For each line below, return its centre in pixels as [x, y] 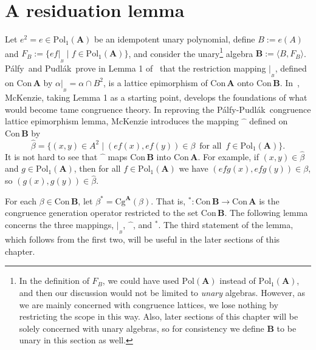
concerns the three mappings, [60, 224]
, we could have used [141, 281]
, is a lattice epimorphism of [156, 82]
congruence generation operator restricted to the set [102, 213]
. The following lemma [266, 213]
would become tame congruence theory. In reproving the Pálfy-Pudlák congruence [158, 109]
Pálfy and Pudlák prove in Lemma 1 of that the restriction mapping [136, 68]
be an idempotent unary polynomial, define [175, 39]
